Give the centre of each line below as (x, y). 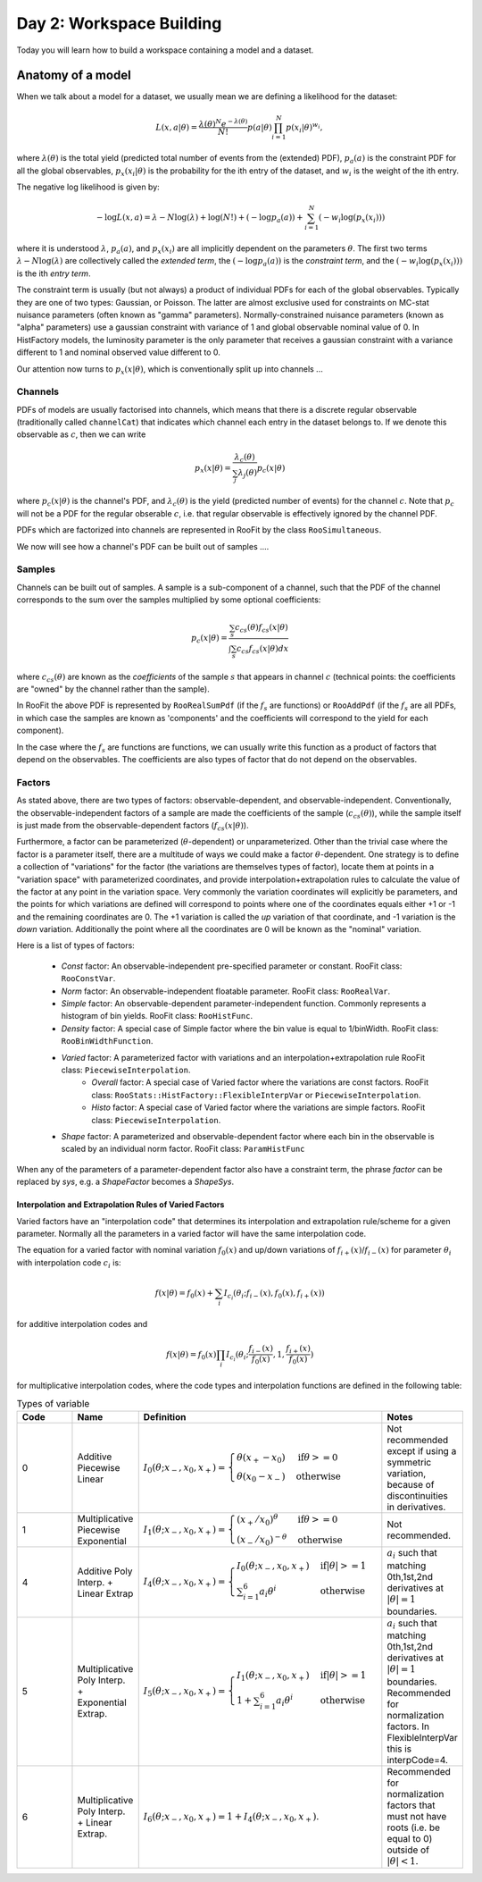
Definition (165, 1417)
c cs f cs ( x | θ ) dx (263, 650)
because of (411, 1485)
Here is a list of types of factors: (76, 945)
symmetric (409, 1463)
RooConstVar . (88, 979)
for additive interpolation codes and (82, 1323)
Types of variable (53, 1404)
